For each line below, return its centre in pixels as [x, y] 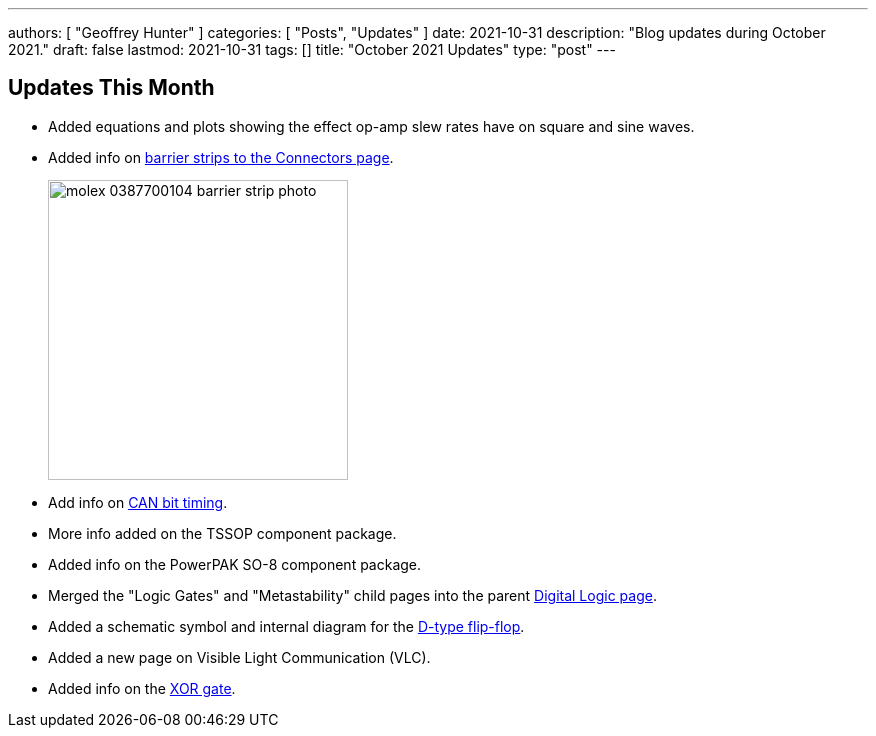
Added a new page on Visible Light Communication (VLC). [239, 657]
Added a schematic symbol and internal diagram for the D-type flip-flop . [286, 626]
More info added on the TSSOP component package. [222, 533]
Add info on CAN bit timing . [138, 502]
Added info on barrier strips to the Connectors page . [221, 157]
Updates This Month [111, 88]
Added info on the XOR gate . [142, 688]
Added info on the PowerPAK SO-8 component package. [235, 564]
